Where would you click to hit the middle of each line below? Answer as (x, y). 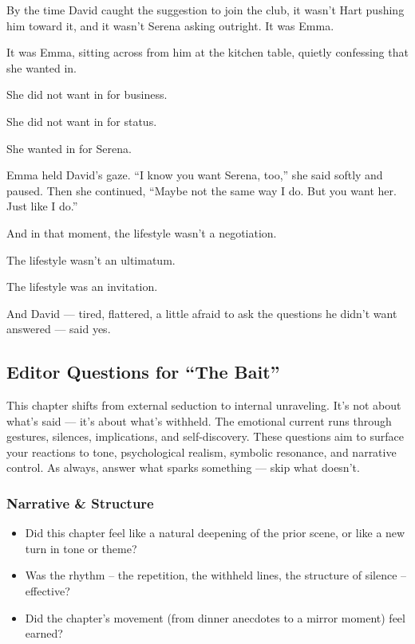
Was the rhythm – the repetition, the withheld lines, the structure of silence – (216, 575)
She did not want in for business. (87, 94)
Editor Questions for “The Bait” (143, 372)
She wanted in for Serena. (69, 148)
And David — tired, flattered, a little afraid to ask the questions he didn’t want (202, 313)
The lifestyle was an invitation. (82, 287)
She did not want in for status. (82, 121)
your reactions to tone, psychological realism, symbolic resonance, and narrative (202, 452)
